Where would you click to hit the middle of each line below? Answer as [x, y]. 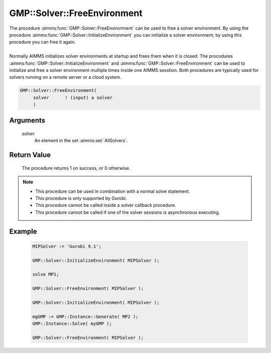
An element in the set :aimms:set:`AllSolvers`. [81, 141]
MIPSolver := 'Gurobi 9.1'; [67, 246]
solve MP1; [46, 274]
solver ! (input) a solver [73, 97]
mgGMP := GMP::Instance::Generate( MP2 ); [85, 317]
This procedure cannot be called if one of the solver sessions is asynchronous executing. [128, 212]
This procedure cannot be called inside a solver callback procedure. [106, 205]
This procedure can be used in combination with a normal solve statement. [113, 191]
